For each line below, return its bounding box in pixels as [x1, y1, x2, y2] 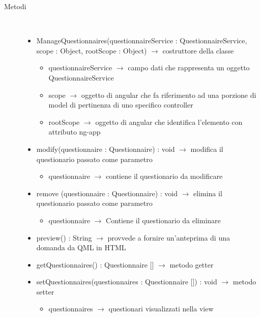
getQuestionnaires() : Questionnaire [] [36, 259, 154, 270]
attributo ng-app [48, 126, 101, 137]
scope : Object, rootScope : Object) [36, 45, 147, 56]
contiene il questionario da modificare [106, 171, 223, 181]
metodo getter [169, 259, 214, 270]
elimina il [193, 188, 222, 198]
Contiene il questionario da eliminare [106, 215, 221, 225]
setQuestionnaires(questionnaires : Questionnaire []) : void [36, 276, 217, 287]
